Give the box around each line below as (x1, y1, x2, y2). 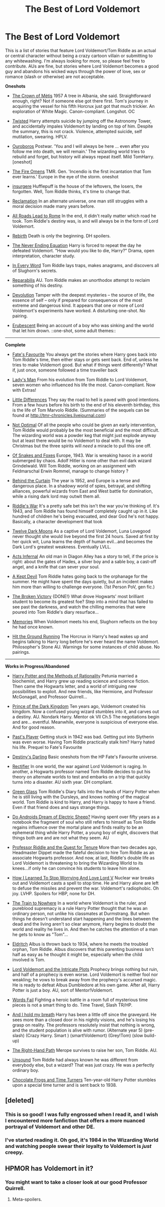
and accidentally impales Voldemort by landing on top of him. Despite (12, 123, 153, 129)
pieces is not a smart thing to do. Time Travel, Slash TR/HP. (12, 1002, 133, 1008)
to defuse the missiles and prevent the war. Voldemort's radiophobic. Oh (12, 885, 159, 891)
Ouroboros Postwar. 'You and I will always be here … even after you (12, 143, 149, 149)
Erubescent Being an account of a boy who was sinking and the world (12, 322, 154, 328)
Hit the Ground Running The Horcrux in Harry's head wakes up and (12, 633, 148, 639)
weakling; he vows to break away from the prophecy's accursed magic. (12, 976, 157, 982)
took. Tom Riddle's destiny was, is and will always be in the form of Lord (12, 218, 159, 224)
